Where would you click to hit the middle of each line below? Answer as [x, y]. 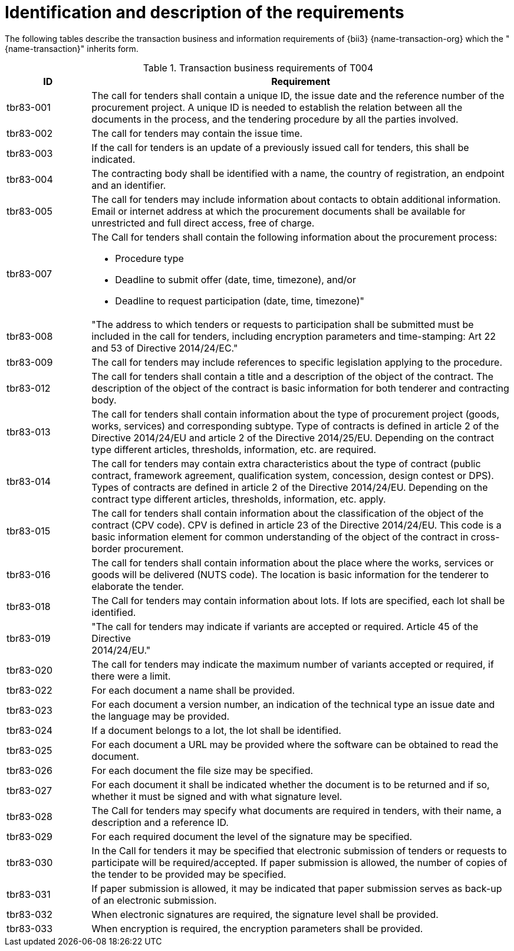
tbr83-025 [29, 750]
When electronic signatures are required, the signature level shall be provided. [265, 914]
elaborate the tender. [138, 586]
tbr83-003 [30, 153]
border [106, 548]
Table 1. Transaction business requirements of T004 [258, 68]
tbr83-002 [30, 133]
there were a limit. [131, 676]
